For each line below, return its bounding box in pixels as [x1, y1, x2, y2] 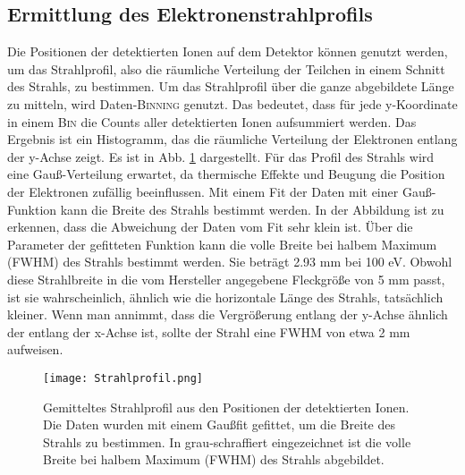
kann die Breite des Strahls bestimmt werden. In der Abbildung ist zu [60, 199, 444, 218]
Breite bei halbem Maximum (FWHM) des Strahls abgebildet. [43, 450, 385, 469]
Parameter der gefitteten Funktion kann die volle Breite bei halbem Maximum [7, 234, 437, 253]
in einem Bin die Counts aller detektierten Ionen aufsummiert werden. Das [7, 112, 417, 131]
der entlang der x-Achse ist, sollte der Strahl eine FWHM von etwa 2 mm [7, 322, 410, 341]
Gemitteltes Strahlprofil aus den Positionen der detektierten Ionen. [43, 397, 410, 416]
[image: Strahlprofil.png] [43, 371, 203, 385]
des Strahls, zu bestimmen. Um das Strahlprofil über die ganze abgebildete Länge [7, 77, 454, 96]
